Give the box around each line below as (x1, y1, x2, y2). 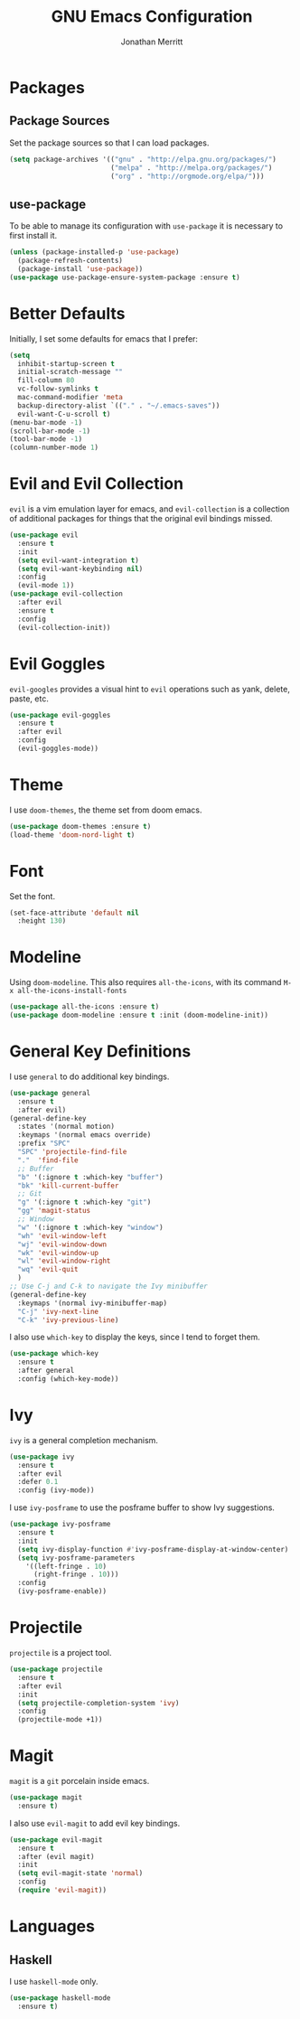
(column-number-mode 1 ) (9, 443, 99, 453)
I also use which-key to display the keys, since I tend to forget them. (9, 1331, 260, 1343)
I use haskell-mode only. (9, 1976, 98, 1986)
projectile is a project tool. (9, 1648, 112, 1657)
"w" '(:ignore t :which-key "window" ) (17, 1223, 164, 1232)
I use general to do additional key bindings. (9, 1071, 170, 1082)
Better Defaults (9, 303, 126, 324)
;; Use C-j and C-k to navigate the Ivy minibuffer (9, 1282, 208, 1291)
